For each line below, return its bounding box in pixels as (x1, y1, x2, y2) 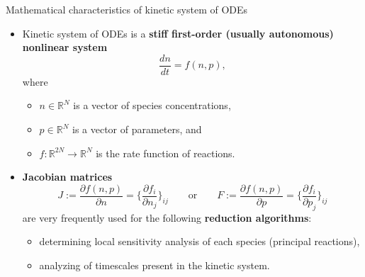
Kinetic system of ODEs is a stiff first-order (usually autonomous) (22, 26, 334, 40)
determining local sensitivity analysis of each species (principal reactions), (39, 234, 360, 249)
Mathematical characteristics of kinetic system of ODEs (6, 2, 248, 16)
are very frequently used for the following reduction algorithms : (22, 210, 312, 225)
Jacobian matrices (22, 169, 113, 184)
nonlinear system (22, 40, 108, 55)
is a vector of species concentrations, (73, 98, 231, 113)
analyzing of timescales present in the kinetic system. (39, 257, 270, 272)
